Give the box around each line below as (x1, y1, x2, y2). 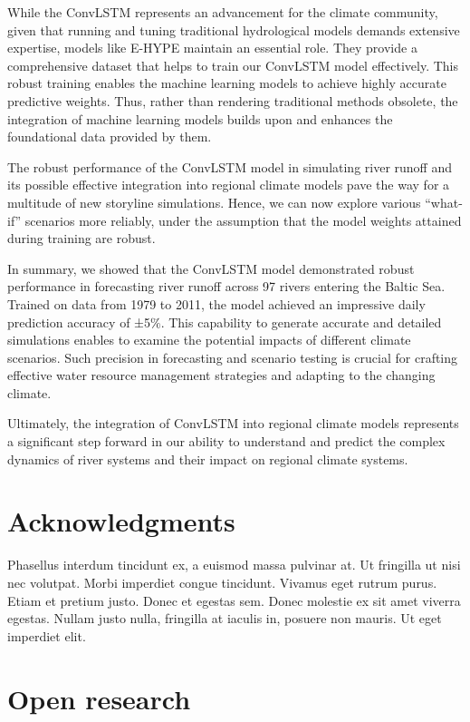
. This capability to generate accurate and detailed (160, 312, 442, 331)
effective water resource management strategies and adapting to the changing (7, 366, 436, 385)
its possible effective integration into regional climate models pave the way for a (7, 175, 450, 194)
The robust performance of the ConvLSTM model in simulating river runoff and (7, 157, 453, 176)
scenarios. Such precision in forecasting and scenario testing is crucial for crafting (7, 347, 458, 366)
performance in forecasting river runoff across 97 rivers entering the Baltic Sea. (7, 277, 446, 296)
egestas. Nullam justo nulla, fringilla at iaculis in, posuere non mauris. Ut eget (7, 609, 442, 628)
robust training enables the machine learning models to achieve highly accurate (7, 73, 446, 93)
